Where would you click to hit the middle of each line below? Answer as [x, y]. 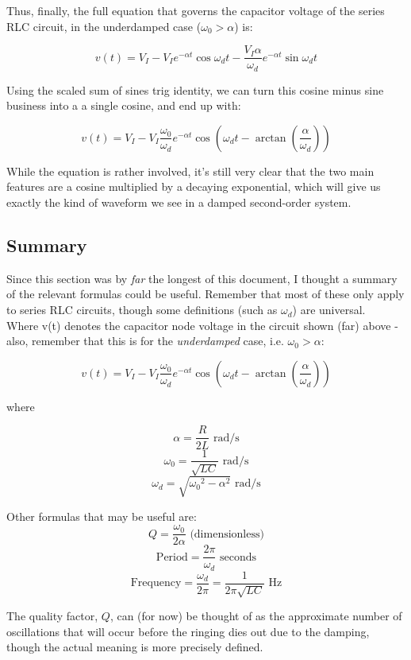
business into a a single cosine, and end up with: [124, 105]
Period [172, 557]
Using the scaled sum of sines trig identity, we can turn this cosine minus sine [195, 89]
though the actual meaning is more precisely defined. [135, 647]
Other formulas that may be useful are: [102, 516]
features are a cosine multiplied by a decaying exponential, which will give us [194, 186]
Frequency [156, 583]
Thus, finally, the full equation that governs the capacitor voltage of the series [196, 10]
